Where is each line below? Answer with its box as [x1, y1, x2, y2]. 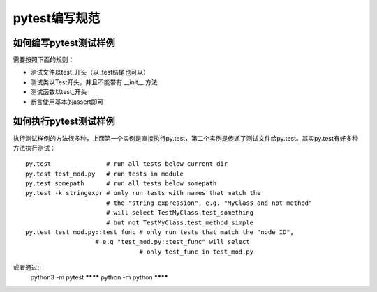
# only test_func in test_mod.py [139, 247, 254, 256]
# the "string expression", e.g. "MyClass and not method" [105, 199, 313, 207]
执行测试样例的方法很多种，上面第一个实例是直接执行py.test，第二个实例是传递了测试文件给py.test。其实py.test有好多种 [13, 134, 359, 142]
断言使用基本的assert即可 [30, 98, 104, 106]
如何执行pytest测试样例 [13, 116, 115, 128]
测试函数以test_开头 [30, 88, 87, 96]
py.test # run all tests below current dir [25, 160, 228, 168]
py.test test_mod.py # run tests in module [25, 169, 184, 178]
